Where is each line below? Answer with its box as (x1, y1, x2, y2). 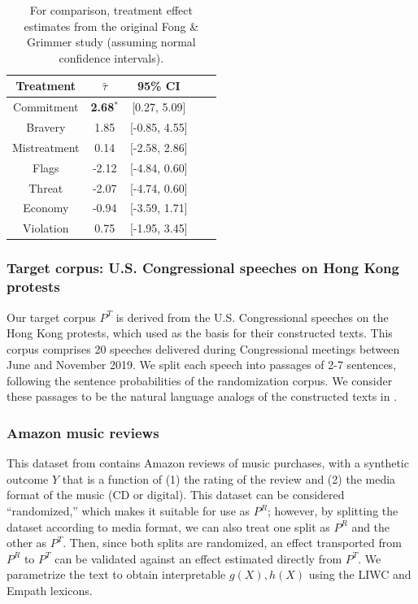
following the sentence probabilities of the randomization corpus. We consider (7, 372, 393, 389)
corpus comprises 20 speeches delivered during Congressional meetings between (7, 340, 400, 357)
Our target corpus (7, 308, 96, 325)
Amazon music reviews (7, 423, 159, 442)
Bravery (26, 119, 66, 136)
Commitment (13, 98, 79, 115)
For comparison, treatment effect (29, 2, 193, 18)
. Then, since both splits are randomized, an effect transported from (63, 534, 402, 551)
